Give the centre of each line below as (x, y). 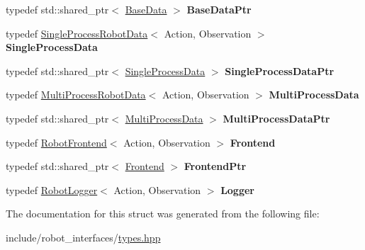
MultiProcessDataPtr (276, 118)
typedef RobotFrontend (56, 142)
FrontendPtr (215, 166)
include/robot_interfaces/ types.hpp (83, 237)
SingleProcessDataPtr (280, 70)
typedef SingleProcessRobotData (77, 33)
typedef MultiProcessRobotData (76, 95)
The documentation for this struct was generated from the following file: (163, 214)
